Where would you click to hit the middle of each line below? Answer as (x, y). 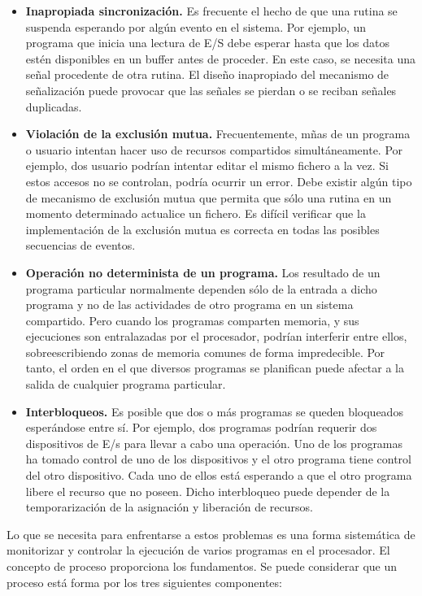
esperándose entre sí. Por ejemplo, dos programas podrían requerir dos (201, 427)
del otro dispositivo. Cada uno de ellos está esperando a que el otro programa (219, 475)
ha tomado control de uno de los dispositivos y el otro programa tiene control (218, 459)
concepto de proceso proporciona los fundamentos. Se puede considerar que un (202, 566)
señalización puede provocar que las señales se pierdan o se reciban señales (211, 90)
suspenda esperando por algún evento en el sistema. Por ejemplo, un (196, 26)
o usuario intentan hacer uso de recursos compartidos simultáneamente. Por (214, 149)
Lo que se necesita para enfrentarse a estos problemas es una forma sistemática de (211, 534)
